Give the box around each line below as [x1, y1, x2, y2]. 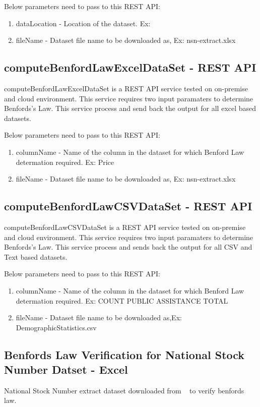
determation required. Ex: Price [16, 156, 114, 167]
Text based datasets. [4, 251, 68, 262]
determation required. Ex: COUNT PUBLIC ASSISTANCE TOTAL [16, 295, 228, 306]
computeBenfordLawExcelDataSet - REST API [4, 60, 256, 75]
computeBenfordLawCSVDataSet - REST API [4, 198, 252, 214]
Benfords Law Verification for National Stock [4, 346, 245, 362]
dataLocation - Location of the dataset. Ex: [16, 18, 151, 28]
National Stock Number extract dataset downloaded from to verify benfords [4, 385, 244, 395]
